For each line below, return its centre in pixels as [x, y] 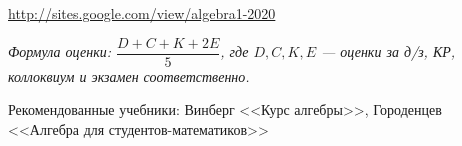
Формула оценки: [59, 51]
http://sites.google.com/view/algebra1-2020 [142, 13]
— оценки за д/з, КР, [388, 51]
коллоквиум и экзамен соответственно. [129, 75]
